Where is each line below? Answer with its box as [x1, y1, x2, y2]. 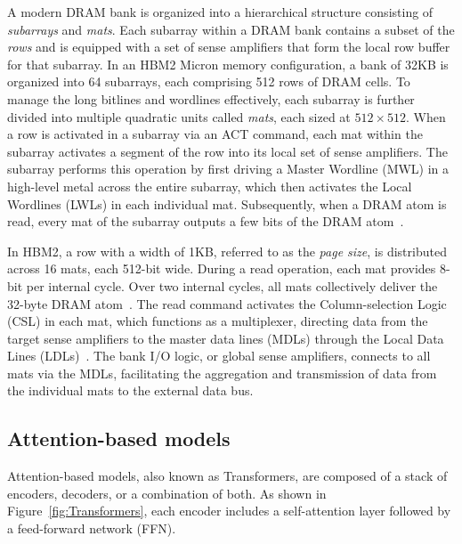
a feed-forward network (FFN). [7, 519, 176, 538]
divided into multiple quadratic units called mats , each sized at [7, 107, 351, 126]
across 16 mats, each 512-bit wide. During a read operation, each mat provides [7, 259, 436, 278]
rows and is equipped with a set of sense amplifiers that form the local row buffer [7, 37, 450, 56]
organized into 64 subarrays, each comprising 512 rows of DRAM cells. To [7, 72, 410, 91]
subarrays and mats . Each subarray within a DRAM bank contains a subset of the [7, 20, 455, 38]
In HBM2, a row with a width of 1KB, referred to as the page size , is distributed [7, 241, 447, 260]
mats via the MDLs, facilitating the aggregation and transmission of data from [7, 363, 437, 382]
